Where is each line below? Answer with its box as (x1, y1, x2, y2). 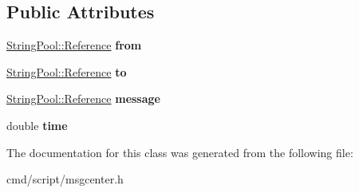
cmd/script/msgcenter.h (6, 171, 124, 187)
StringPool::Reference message (6, 90, 160, 107)
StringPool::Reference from (6, 37, 142, 53)
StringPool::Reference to (6, 63, 127, 80)
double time (6, 116, 68, 133)
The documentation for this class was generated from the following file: (6, 144, 353, 160)
